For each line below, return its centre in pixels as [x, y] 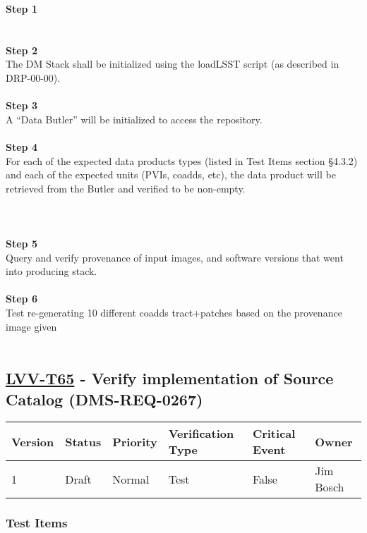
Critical [274, 434]
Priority [135, 441]
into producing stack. [52, 271]
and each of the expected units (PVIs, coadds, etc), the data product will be [171, 174]
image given [31, 326]
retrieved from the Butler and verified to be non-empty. [126, 188]
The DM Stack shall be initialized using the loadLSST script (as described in [173, 64]
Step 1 [22, 8]
